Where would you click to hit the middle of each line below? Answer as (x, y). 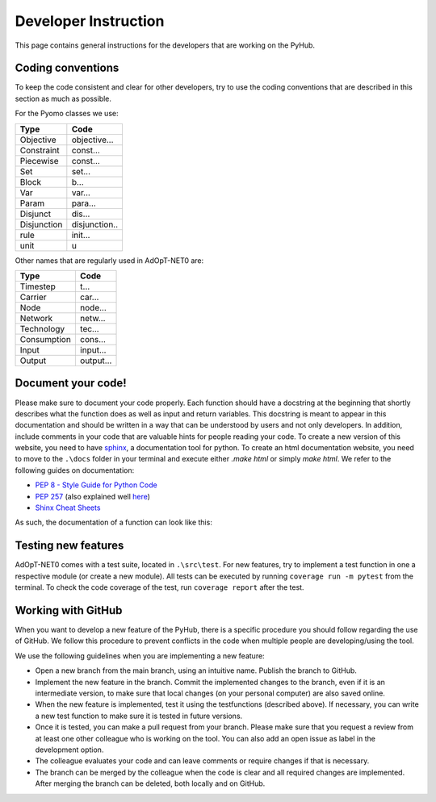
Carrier (34, 297)
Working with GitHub (69, 610)
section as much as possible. (63, 98)
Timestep (38, 286)
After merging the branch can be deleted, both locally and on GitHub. (150, 783)
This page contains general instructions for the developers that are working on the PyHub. (165, 45)
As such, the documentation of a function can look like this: (114, 522)
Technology (42, 329)
